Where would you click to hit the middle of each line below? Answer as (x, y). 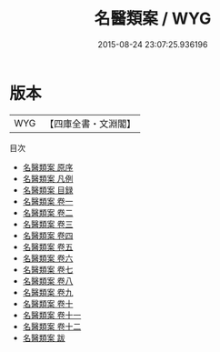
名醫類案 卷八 (48, 281)
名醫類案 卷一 (48, 201)
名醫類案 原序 (48, 167)
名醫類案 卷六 (48, 258)
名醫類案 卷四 (48, 235)
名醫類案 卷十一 (52, 315)
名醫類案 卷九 (48, 292)
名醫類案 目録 (48, 190)
